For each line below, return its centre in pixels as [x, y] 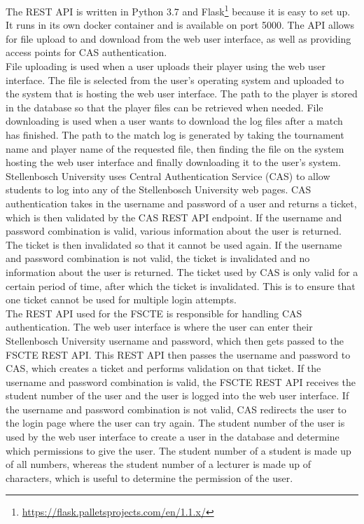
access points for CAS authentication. [86, 52]
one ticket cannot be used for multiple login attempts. [121, 299]
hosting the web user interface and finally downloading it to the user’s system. [173, 162]
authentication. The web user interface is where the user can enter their [159, 327]
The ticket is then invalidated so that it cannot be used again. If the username [174, 244]
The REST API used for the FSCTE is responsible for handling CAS [154, 313]
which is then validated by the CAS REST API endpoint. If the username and [174, 217]
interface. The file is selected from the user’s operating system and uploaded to [175, 80]
